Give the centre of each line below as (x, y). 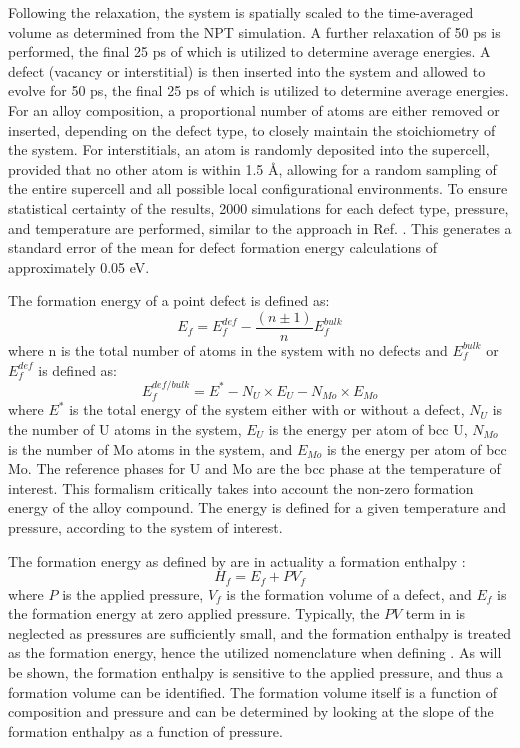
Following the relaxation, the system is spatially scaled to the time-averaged (241, 12)
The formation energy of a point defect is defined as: (169, 300)
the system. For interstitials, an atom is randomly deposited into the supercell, (249, 149)
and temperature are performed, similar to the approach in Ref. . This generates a (260, 227)
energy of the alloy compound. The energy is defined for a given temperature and (257, 507)
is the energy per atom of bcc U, (368, 428)
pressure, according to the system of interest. (145, 526)
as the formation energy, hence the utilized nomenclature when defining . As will (255, 652)
